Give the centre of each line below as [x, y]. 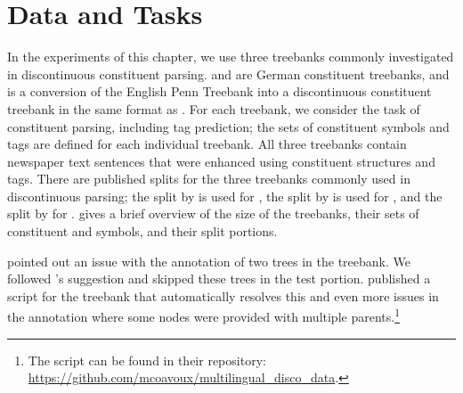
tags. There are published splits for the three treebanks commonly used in [209, 179]
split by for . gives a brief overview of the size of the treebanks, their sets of [213, 213]
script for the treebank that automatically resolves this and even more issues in [223, 295]
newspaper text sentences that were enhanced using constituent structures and [221, 161]
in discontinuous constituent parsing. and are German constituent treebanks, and [228, 74]
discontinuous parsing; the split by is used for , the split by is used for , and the [225, 196]
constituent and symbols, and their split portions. [142, 231]
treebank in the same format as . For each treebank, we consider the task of [214, 108]
